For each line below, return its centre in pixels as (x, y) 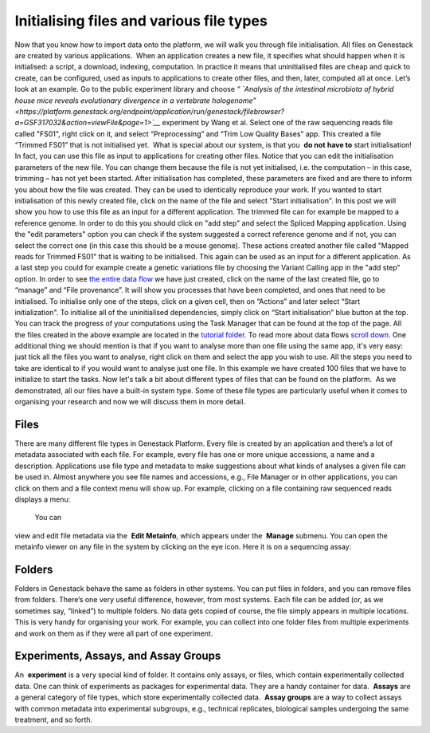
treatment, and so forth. (54, 720)
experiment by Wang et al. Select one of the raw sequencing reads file (278, 123)
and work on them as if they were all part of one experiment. (114, 633)
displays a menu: (43, 499)
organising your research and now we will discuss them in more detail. (130, 402)
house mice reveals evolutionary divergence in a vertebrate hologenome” (135, 100)
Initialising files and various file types (141, 21)
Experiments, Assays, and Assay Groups (118, 656)
